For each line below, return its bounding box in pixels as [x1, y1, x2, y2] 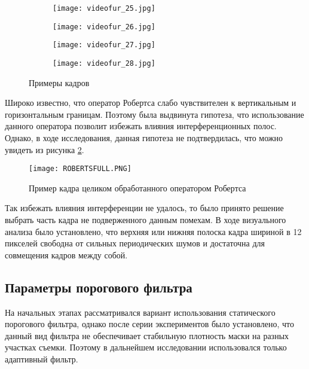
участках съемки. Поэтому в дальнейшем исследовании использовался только [5, 341, 287, 353]
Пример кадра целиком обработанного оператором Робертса [29, 181, 246, 194]
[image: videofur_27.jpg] [53, 41, 155, 50]
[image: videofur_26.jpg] [53, 22, 155, 31]
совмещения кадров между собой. [5, 248, 128, 261]
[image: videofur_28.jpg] [53, 59, 155, 68]
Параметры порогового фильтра [5, 277, 192, 296]
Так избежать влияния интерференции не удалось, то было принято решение [5, 202, 284, 214]
